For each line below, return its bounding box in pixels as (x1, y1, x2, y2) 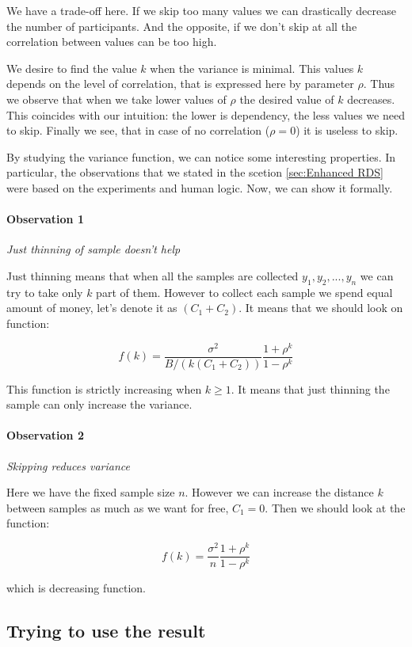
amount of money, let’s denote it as (6, 299, 177, 316)
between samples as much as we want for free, (6, 499, 229, 516)
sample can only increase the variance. (6, 396, 193, 413)
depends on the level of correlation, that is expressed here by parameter (6, 75, 354, 92)
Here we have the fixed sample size (6, 484, 175, 500)
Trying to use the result (6, 618, 206, 643)
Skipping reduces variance (6, 457, 131, 474)
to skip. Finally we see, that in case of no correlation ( (6, 122, 270, 139)
